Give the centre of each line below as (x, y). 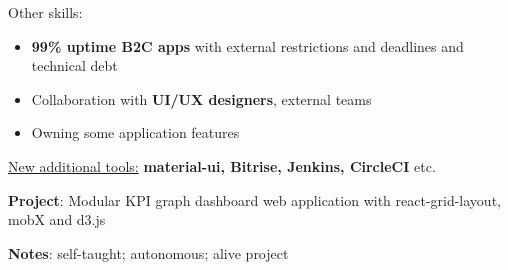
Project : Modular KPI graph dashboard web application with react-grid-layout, (254, 199)
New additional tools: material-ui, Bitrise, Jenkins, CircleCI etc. (222, 165)
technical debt (74, 65)
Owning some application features (135, 132)
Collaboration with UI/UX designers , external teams (201, 98)
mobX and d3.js (57, 219)
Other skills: (45, 12)
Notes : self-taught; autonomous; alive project (148, 252)
